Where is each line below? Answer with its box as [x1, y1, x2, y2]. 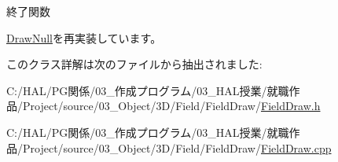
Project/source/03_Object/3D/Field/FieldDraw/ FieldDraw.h [22, 98, 321, 114]
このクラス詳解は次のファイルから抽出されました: [6, 56, 263, 72]
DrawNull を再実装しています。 [6, 29, 162, 46]
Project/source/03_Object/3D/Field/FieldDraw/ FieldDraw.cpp [22, 139, 332, 156]
